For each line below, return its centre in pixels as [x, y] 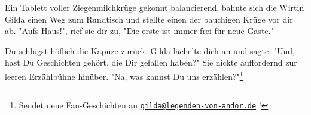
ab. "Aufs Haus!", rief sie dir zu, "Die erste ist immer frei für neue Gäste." [139, 31]
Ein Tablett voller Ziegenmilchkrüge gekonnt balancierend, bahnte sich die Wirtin [155, 7]
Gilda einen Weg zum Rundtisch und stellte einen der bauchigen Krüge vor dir [149, 19]
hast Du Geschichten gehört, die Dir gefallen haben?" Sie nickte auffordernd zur [151, 62]
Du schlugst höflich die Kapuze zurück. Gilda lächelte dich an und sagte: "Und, [150, 50]
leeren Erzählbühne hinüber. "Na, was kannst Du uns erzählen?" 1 [124, 75]
